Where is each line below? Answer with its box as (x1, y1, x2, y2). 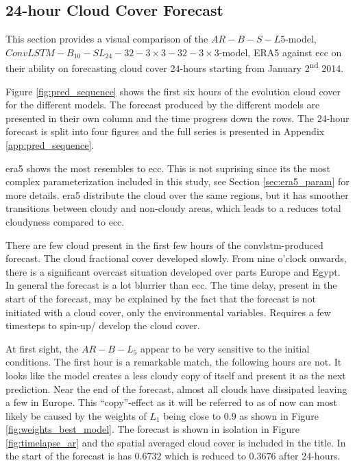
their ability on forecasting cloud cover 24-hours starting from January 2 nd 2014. (5, 59, 344, 75)
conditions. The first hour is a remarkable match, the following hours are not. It (5, 355, 342, 369)
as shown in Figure (239, 408, 319, 422)
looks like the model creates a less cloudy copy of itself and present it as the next (5, 368, 346, 382)
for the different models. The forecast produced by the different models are (5, 97, 320, 112)
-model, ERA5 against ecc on (219, 45, 342, 59)
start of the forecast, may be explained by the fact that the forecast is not (5, 291, 317, 305)
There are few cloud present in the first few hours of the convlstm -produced (5, 237, 323, 252)
